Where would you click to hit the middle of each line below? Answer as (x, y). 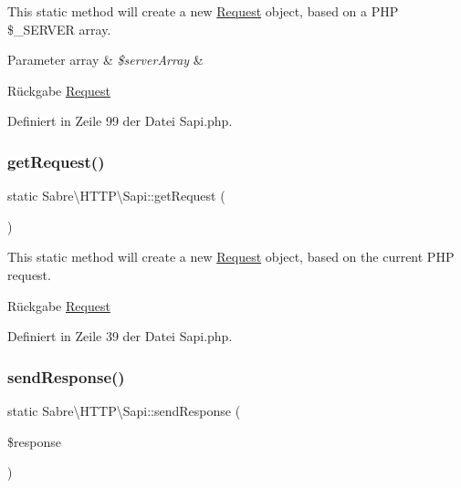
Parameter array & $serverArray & (105, 60)
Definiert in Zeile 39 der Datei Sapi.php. (120, 336)
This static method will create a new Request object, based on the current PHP (231, 257)
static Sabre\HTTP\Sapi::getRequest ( (116, 196)
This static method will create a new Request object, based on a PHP (203, 11)
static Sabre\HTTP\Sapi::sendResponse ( (124, 410)
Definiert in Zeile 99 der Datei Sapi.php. (120, 121)
